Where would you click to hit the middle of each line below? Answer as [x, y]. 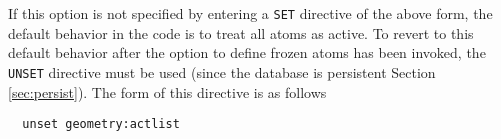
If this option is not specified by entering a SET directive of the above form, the [250, 13]
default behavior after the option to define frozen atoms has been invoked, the [247, 52]
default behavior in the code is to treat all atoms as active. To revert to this [241, 32]
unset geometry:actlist [101, 124]
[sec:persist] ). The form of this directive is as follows [167, 91]
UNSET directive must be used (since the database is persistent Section [222, 71]
